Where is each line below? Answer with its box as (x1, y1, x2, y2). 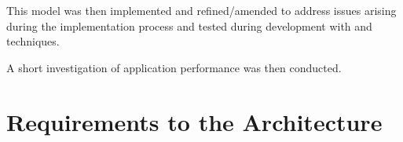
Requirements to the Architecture (6, 105, 383, 137)
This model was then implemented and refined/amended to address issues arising (6, 2, 397, 18)
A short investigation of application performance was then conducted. (6, 59, 342, 75)
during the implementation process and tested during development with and (6, 17, 372, 34)
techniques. (6, 33, 60, 49)
